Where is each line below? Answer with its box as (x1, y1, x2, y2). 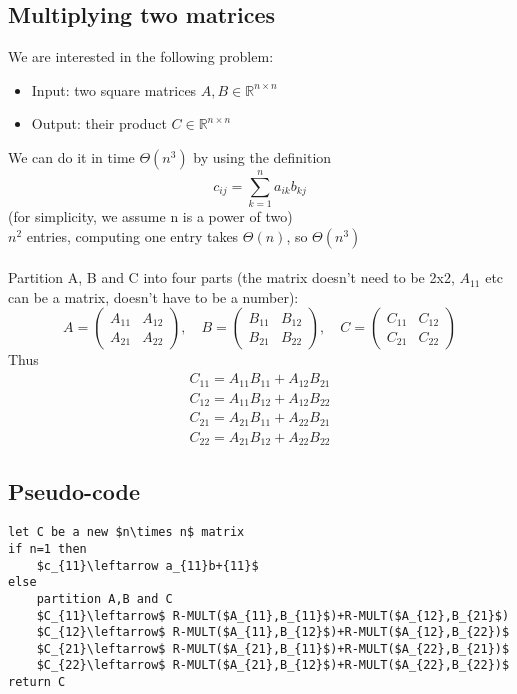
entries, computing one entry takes (26, 225, 239, 246)
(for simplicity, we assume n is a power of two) (8, 206, 293, 227)
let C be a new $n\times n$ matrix (8, 525, 245, 540)
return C (8, 675, 66, 690)
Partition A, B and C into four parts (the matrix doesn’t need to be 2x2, (8, 267, 455, 288)
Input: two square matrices (31, 79, 197, 100)
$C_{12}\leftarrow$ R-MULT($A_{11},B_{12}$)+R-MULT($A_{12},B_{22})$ (36, 625, 510, 640)
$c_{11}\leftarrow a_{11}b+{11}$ (36, 558, 259, 573)
